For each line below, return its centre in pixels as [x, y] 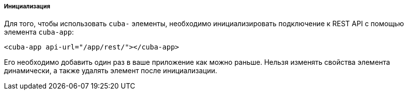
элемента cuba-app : [39, 32]
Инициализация [27, 6]
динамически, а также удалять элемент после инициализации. [111, 71]
